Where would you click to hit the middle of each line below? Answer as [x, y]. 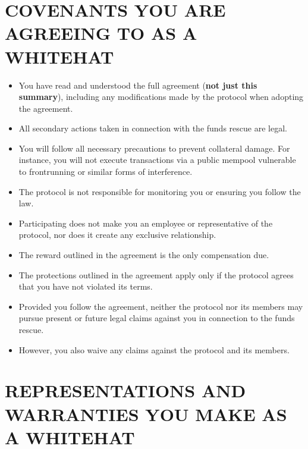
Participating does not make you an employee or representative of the [146, 223]
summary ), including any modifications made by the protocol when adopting [161, 97]
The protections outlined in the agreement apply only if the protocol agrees [156, 274]
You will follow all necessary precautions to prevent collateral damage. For [154, 148]
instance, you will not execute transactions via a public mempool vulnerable [157, 160]
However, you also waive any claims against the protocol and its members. [154, 349]
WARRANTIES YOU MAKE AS [146, 414]
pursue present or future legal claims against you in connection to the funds [157, 318]
